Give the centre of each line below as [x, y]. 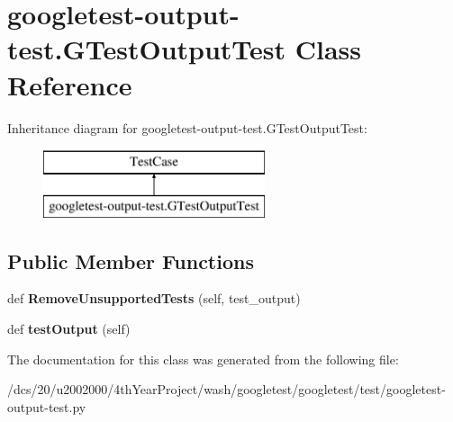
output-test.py [47, 406]
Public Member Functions [131, 260]
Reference [70, 84]
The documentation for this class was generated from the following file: [203, 359]
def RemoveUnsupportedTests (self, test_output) [154, 298]
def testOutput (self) [69, 329]
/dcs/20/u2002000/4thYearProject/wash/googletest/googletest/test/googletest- [226, 389]
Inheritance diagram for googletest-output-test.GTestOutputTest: [187, 127]
